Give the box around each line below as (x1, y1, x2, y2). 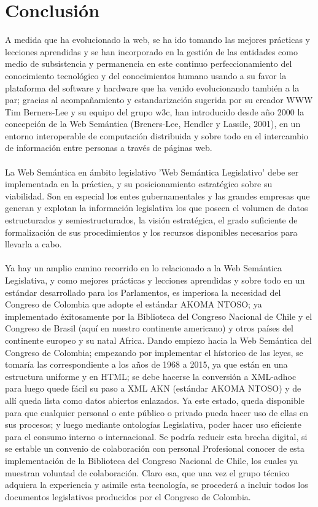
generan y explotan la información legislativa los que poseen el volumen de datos (5, 201, 308, 214)
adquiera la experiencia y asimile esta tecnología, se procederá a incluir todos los (5, 478, 308, 491)
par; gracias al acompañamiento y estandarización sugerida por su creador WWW (5, 93, 313, 106)
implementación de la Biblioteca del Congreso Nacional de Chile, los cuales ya (5, 454, 298, 466)
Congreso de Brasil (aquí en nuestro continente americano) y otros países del (5, 322, 293, 335)
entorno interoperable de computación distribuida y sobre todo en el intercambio (5, 129, 308, 142)
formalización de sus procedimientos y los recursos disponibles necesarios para (5, 225, 298, 238)
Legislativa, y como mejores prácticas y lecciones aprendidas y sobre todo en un (5, 274, 305, 286)
